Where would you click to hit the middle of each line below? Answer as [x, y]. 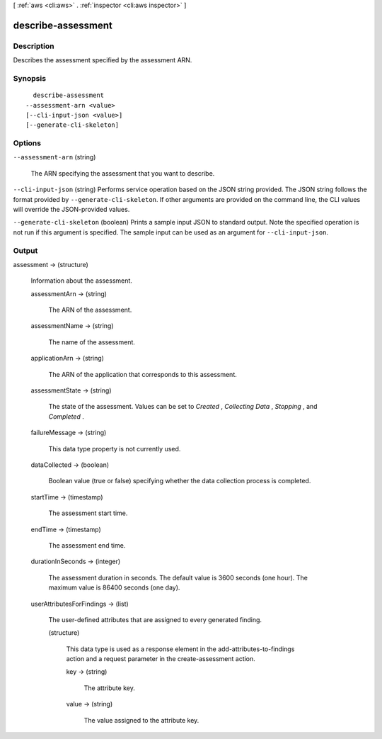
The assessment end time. [87, 545]
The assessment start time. [88, 513]
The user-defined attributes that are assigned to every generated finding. [155, 619]
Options [27, 143]
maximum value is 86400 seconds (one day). [114, 587]
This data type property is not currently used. [115, 449]
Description [34, 46]
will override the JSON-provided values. [71, 209]
